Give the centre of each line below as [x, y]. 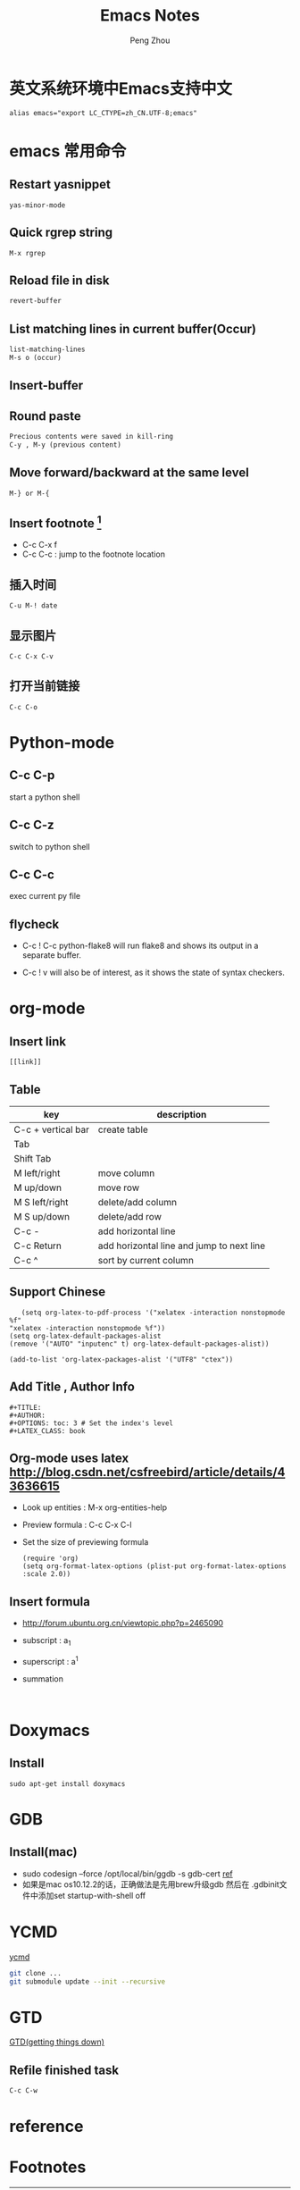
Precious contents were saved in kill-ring [92, 436]
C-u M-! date [33, 606]
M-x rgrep [28, 253]
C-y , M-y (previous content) [66, 445]
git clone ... [36, 1973]
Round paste [46, 416]
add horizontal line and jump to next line [182, 1246]
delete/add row [130, 1217]
